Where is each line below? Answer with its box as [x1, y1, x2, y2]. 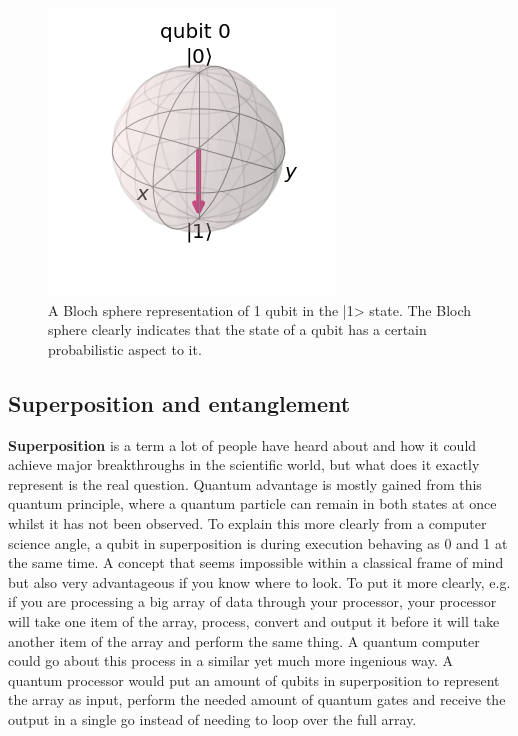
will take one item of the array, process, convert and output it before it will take [8, 610, 500, 631]
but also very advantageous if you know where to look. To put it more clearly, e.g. [8, 571, 511, 592]
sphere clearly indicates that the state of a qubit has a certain [48, 319, 427, 340]
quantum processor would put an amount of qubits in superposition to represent [8, 669, 500, 690]
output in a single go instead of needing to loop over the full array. [8, 708, 417, 729]
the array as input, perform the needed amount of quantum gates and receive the [8, 689, 506, 710]
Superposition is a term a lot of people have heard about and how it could [8, 434, 477, 455]
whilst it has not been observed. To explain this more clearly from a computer [8, 512, 487, 533]
